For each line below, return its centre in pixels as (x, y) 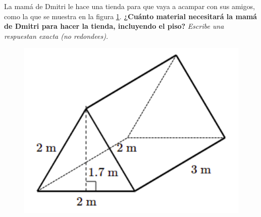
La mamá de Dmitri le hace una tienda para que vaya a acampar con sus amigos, (129, 6)
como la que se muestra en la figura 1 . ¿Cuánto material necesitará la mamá (130, 16)
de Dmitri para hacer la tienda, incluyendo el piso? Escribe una (114, 26)
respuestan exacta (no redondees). (56, 36)
